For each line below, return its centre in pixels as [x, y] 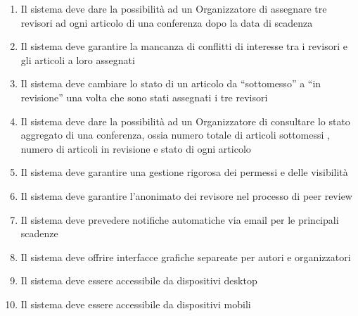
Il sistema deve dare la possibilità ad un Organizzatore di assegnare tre [174, 8]
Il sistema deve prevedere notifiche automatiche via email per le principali [180, 219]
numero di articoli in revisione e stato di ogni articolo [136, 148]
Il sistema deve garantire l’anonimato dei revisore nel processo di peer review [186, 195]
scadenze [39, 233]
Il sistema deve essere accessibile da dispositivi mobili [136, 304]
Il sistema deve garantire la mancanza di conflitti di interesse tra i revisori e [184, 46]
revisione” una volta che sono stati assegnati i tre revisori [144, 97]
